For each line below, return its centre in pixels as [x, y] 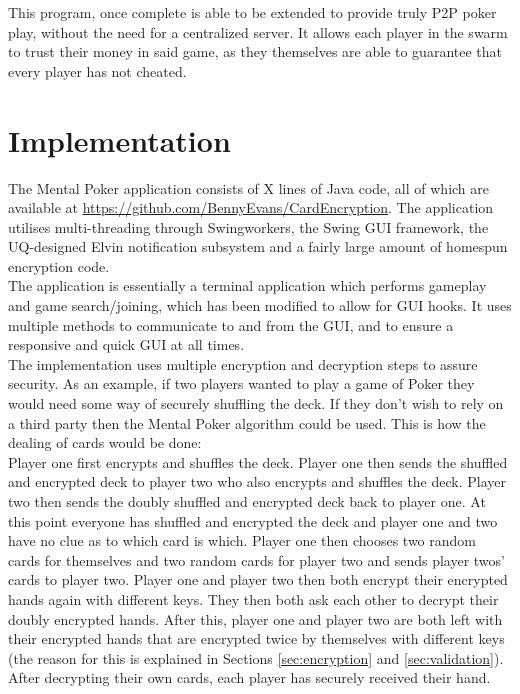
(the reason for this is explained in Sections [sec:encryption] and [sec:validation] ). [256, 657]
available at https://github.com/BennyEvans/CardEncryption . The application [251, 207]
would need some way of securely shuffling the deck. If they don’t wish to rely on [256, 403]
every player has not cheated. [97, 70]
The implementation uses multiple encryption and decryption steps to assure [243, 363]
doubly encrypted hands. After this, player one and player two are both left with [255, 618]
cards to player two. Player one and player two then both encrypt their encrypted [258, 579]
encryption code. [59, 265]
